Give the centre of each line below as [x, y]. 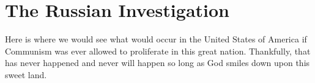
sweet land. [26, 74]
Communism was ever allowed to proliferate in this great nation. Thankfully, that [158, 51]
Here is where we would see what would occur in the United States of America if [156, 39]
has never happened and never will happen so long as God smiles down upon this [157, 63]
